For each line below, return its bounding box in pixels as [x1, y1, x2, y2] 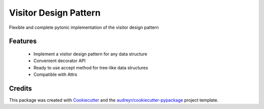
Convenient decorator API [33, 58, 86, 64]
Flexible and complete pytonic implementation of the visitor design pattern [9, 24, 159, 30]
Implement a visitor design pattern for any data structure [33, 51, 148, 57]
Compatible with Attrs [33, 71, 78, 78]
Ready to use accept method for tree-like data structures [33, 65, 149, 70]
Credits [9, 84, 32, 92]
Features [9, 37, 37, 45]
